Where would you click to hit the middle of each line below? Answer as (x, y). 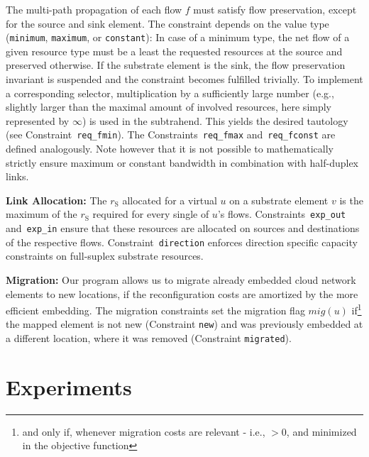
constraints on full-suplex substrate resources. (105, 256)
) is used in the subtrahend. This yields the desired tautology (215, 120)
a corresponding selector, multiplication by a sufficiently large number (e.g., (170, 93)
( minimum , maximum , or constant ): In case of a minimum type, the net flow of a (178, 37)
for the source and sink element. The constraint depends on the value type (167, 23)
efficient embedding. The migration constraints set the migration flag (155, 310)
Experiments (69, 386)
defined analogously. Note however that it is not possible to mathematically (170, 149)
